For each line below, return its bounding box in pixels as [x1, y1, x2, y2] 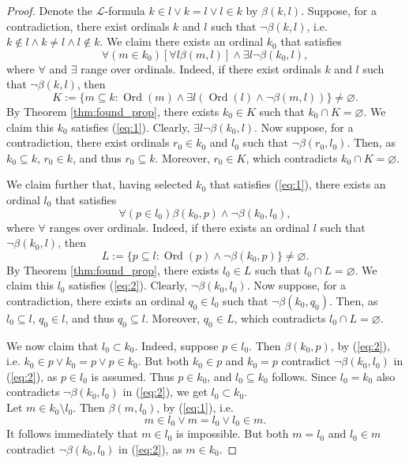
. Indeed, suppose [134, 337, 219, 353]
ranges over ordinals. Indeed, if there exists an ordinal [49, 218, 310, 235]
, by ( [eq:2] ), [330, 337, 390, 353]
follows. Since [272, 368, 337, 384]
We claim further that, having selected [6, 176, 193, 192]
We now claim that [6, 337, 99, 353]
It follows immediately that [6, 425, 138, 442]
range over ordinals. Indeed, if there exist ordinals [81, 60, 321, 77]
